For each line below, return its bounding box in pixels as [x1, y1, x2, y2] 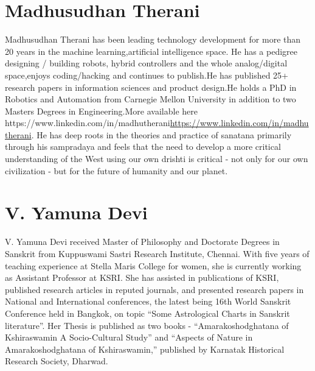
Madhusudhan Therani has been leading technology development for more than [5, 33, 301, 46]
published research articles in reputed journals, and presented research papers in [5, 283, 304, 295]
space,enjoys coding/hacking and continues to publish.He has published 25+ [5, 68, 289, 81]
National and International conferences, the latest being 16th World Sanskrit [5, 295, 291, 308]
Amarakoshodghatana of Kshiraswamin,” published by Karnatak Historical [5, 342, 285, 355]
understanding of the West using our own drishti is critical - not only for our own [5, 152, 308, 165]
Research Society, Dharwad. [5, 355, 108, 367]
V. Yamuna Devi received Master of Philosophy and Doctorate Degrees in [5, 235, 280, 248]
